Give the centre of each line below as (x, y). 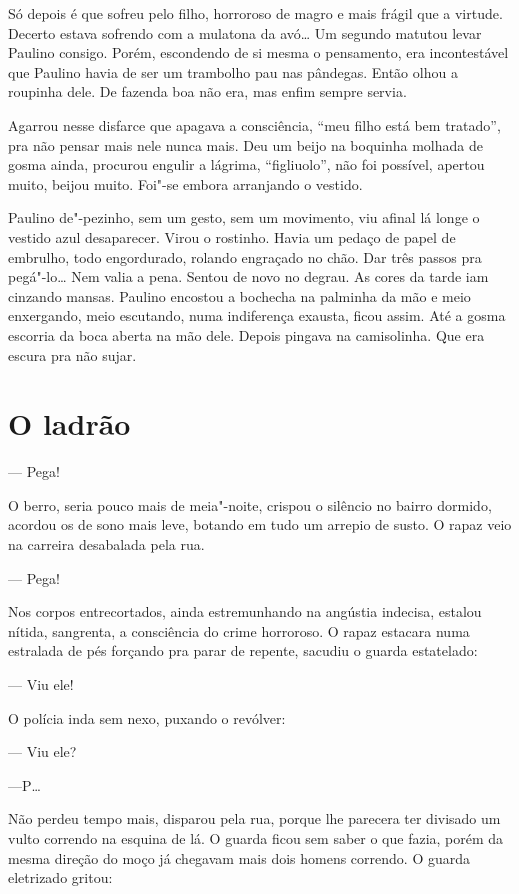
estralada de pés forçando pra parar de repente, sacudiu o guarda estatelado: (243, 650)
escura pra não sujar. (72, 354)
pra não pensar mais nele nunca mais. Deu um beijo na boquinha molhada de (245, 144)
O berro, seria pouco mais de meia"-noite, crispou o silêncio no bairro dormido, (250, 504)
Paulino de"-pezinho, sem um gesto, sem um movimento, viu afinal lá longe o (244, 217)
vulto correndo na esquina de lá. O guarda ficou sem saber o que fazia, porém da (256, 837)
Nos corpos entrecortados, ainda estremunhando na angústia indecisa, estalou (245, 611)
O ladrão (69, 423)
